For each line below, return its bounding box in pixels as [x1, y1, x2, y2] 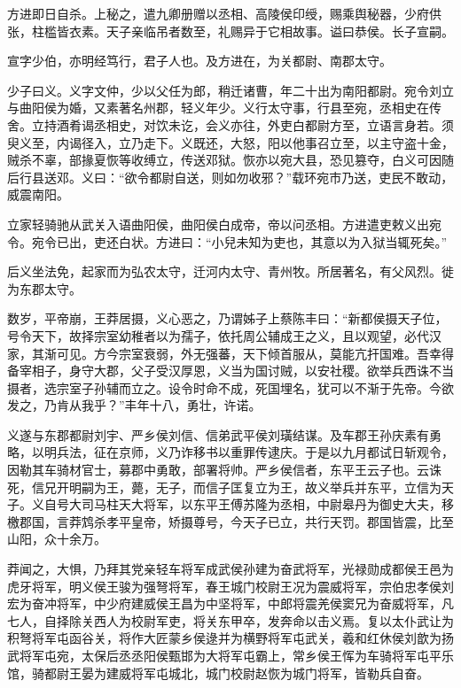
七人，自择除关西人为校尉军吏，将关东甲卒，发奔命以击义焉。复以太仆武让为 [7, 611, 454, 630]
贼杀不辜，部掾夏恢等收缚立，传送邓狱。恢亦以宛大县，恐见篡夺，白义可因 [7, 151, 441, 169]
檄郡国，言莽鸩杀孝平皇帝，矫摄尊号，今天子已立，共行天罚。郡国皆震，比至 [7, 512, 454, 530]
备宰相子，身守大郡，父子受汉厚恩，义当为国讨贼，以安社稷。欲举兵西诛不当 [7, 361, 454, 380]
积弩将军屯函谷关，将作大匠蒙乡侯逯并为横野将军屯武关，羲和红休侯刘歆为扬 [7, 629, 454, 647]
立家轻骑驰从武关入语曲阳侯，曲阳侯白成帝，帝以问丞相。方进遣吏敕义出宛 [7, 214, 441, 233]
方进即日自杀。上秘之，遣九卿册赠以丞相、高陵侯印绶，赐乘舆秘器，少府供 [7, 4, 441, 22]
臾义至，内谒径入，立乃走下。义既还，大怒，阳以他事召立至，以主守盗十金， [7, 133, 454, 151]
